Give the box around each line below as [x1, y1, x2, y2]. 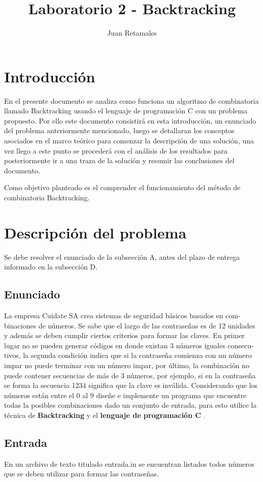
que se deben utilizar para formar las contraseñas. [4, 468, 159, 479]
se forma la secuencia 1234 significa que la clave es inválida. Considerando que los [4, 380, 258, 390]
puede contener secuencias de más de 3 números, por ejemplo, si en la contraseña [4, 370, 256, 380]
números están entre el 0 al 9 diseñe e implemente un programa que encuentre [4, 389, 247, 400]
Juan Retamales [107, 27, 157, 38]
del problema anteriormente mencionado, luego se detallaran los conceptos [4, 125, 235, 136]
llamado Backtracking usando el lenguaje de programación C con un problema [4, 105, 248, 116]
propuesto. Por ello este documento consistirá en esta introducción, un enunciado [4, 115, 256, 126]
